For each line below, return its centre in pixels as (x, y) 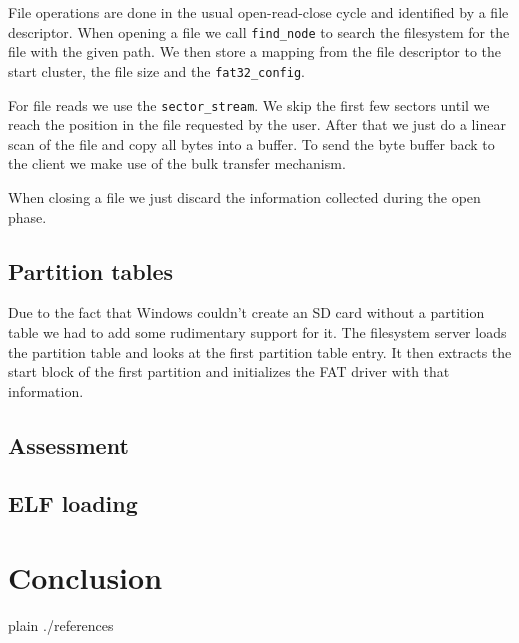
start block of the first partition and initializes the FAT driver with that (229, 371)
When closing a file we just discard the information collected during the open (244, 196)
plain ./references (61, 624)
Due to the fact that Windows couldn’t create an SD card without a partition (246, 312)
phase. (27, 216)
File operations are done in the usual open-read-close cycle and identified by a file (258, 12)
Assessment (68, 444)
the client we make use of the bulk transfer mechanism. (177, 163)
